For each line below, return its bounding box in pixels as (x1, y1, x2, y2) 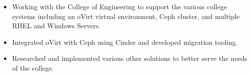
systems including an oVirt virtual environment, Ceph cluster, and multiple (12, 11, 240, 21)
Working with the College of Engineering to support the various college (12, 1, 227, 11)
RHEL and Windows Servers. (12, 20, 101, 31)
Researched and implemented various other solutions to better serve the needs (12, 53, 248, 63)
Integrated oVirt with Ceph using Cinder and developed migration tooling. (12, 37, 238, 47)
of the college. (12, 62, 54, 73)
